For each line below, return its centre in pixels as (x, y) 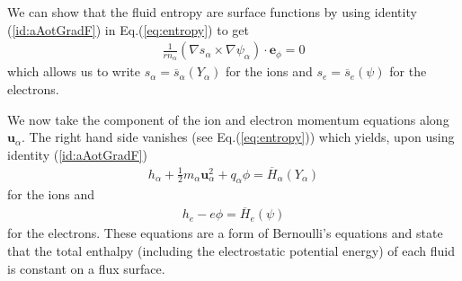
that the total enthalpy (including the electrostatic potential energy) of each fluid (231, 250)
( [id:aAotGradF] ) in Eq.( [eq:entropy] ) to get (128, 29)
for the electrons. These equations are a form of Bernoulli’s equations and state (225, 233)
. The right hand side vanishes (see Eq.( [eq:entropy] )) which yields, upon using (238, 137)
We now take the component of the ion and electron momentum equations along (228, 119)
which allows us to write (74, 71)
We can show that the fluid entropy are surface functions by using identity (212, 12)
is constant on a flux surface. (86, 268)
